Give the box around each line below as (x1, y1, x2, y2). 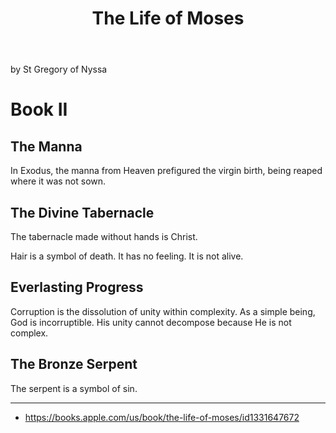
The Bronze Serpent (10, 356, 138, 373)
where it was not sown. (10, 175, 107, 187)
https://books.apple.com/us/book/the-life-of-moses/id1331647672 (24, 411, 300, 423)
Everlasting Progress (10, 279, 144, 296)
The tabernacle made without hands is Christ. (10, 231, 198, 242)
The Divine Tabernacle (10, 204, 155, 221)
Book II (10, 98, 68, 121)
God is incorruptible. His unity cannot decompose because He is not (10, 316, 292, 328)
